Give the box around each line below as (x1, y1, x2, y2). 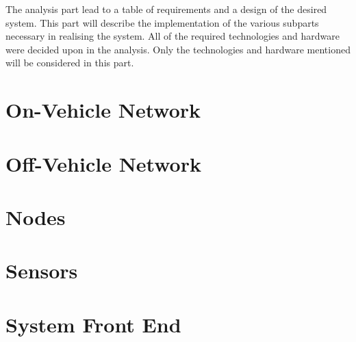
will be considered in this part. (5, 55, 134, 70)
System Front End (5, 310, 181, 338)
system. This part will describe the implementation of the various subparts (5, 15, 319, 29)
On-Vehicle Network (5, 96, 201, 124)
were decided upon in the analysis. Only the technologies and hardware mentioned (5, 42, 351, 56)
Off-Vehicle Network (5, 149, 201, 177)
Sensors (5, 256, 78, 285)
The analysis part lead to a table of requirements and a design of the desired (5, 2, 327, 16)
